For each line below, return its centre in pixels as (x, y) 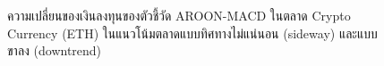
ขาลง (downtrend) (55, 50)
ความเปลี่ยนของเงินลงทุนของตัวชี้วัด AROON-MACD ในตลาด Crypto (179, 15)
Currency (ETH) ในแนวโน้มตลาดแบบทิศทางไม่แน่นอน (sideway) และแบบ (192, 33)
